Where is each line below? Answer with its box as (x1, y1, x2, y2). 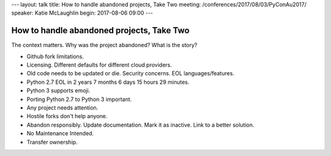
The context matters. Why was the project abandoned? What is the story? (11, 42, 197, 49)
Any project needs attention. (26, 104, 99, 111)
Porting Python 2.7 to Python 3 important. (26, 95, 132, 103)
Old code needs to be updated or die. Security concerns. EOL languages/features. (26, 70, 235, 77)
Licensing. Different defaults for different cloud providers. (26, 61, 172, 69)
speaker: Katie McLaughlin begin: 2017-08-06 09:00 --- (11, 9, 153, 17)
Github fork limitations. (26, 53, 84, 60)
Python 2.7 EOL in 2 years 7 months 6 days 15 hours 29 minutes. (26, 78, 190, 86)
